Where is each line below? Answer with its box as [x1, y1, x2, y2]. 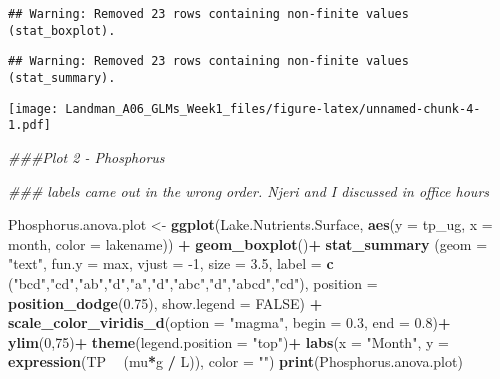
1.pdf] [8, 118, 51, 133]
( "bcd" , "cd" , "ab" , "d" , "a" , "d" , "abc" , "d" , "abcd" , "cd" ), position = [8, 272, 378, 293]
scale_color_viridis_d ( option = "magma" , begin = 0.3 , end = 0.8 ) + [8, 312, 451, 333]
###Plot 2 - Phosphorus [8, 146, 165, 167]
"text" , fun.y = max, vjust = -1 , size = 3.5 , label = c [8, 253, 334, 274]
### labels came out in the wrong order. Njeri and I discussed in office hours [8, 180, 490, 201]
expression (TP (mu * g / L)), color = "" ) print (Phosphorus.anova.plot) [8, 351, 463, 372]
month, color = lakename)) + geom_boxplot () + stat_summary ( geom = [8, 233, 488, 254]
